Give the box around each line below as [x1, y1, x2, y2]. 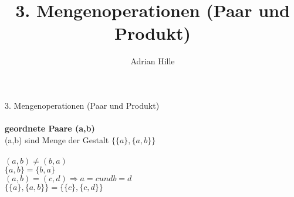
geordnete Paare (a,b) [5, 122, 95, 134]
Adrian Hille [130, 55, 175, 67]
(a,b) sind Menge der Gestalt [5, 133, 109, 146]
